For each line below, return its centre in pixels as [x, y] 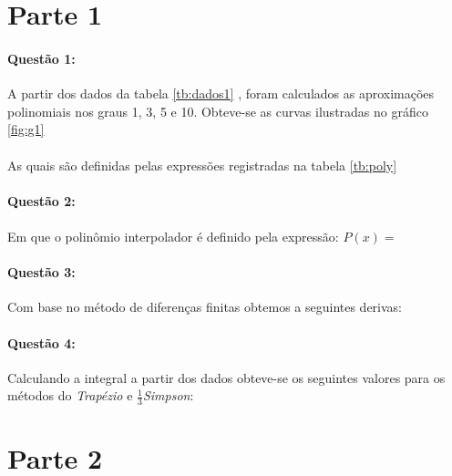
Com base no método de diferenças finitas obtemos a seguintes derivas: [205, 307]
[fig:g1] [26, 129]
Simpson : [168, 395]
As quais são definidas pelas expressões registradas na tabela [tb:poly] [202, 165]
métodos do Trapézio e [70, 395]
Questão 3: [41, 272]
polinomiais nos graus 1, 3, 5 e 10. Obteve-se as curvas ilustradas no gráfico [218, 111]
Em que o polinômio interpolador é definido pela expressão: [173, 236]
